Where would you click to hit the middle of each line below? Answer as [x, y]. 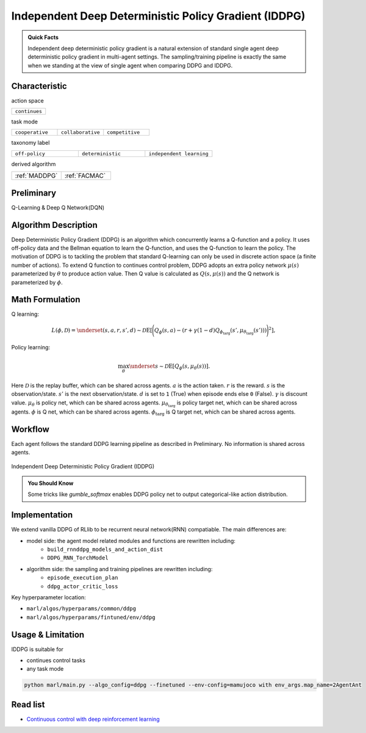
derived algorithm [34, 164]
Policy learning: [31, 347]
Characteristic [39, 86]
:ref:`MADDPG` [36, 176]
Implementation [42, 515]
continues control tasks [56, 660]
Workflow [30, 429]
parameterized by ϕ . [37, 282]
